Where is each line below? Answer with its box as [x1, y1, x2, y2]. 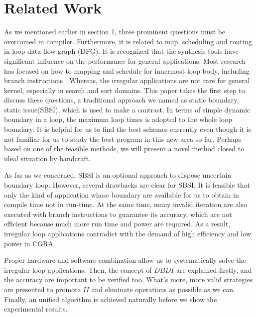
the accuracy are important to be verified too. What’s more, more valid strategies [4, 274, 253, 285]
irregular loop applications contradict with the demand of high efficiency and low [4, 228, 252, 238]
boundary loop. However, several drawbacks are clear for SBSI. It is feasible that [4, 180, 250, 190]
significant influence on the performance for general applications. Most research [4, 55, 246, 66]
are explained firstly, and [176, 264, 252, 275]
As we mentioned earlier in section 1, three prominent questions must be [4, 26, 226, 37]
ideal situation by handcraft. [4, 153, 91, 163]
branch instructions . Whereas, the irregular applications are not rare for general [4, 75, 250, 86]
